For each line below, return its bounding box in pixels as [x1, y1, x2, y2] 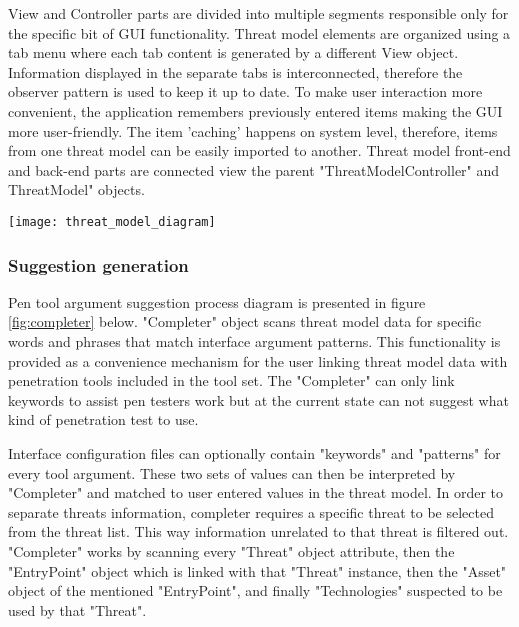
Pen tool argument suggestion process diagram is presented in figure [8, 291, 426, 312]
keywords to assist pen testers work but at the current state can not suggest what [8, 389, 509, 410]
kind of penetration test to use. [8, 409, 199, 430]
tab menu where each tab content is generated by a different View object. [8, 42, 459, 63]
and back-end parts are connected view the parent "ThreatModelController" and [8, 159, 500, 180]
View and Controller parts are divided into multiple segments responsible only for [8, 3, 509, 23]
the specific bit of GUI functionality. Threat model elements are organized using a [8, 22, 511, 43]
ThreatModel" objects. [8, 179, 145, 200]
